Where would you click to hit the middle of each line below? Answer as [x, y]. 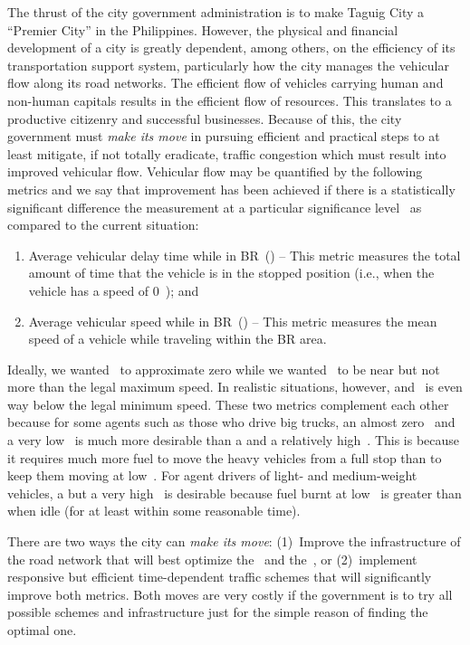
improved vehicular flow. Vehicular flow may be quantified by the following [215, 171]
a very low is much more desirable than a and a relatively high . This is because [234, 440]
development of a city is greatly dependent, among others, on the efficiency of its [231, 47]
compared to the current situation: [103, 225]
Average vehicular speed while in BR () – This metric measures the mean [233, 321]
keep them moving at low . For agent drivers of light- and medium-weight [212, 475]
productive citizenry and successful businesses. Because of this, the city [205, 118]
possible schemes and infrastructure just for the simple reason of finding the [218, 612]
